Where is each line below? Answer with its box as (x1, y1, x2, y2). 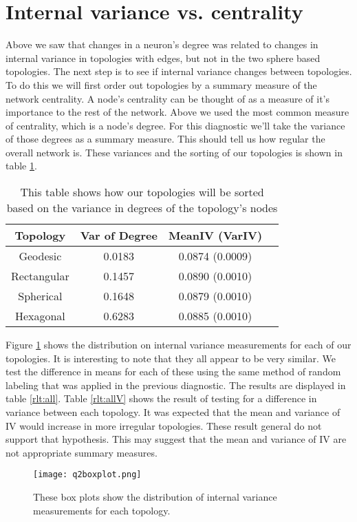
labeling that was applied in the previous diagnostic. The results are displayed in (6, 377, 346, 392)
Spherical (18, 288, 63, 304)
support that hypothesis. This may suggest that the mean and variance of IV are (6, 432, 347, 446)
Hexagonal (14, 308, 65, 324)
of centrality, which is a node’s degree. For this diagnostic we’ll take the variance (6, 118, 345, 132)
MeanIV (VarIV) (168, 227, 263, 244)
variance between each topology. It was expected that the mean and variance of (6, 405, 340, 419)
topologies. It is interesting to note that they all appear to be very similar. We (6, 351, 336, 365)
